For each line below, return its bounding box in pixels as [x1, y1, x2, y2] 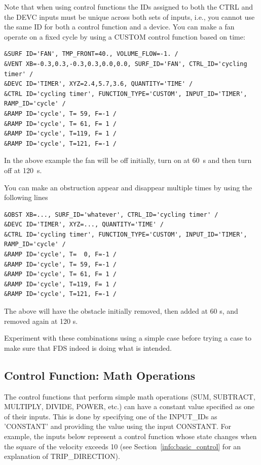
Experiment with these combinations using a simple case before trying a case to [4, 333, 252, 343]
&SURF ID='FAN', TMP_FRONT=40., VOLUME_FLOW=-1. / [4, 50, 178, 58]
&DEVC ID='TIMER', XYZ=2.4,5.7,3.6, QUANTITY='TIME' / [4, 80, 193, 88]
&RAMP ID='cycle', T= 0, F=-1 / [4, 251, 117, 258]
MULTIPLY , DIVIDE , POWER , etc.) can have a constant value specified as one [4, 401, 254, 412]
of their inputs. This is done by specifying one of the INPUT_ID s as [4, 411, 217, 421]
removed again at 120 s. [4, 315, 78, 326]
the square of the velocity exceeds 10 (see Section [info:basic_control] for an [4, 441, 241, 451]
